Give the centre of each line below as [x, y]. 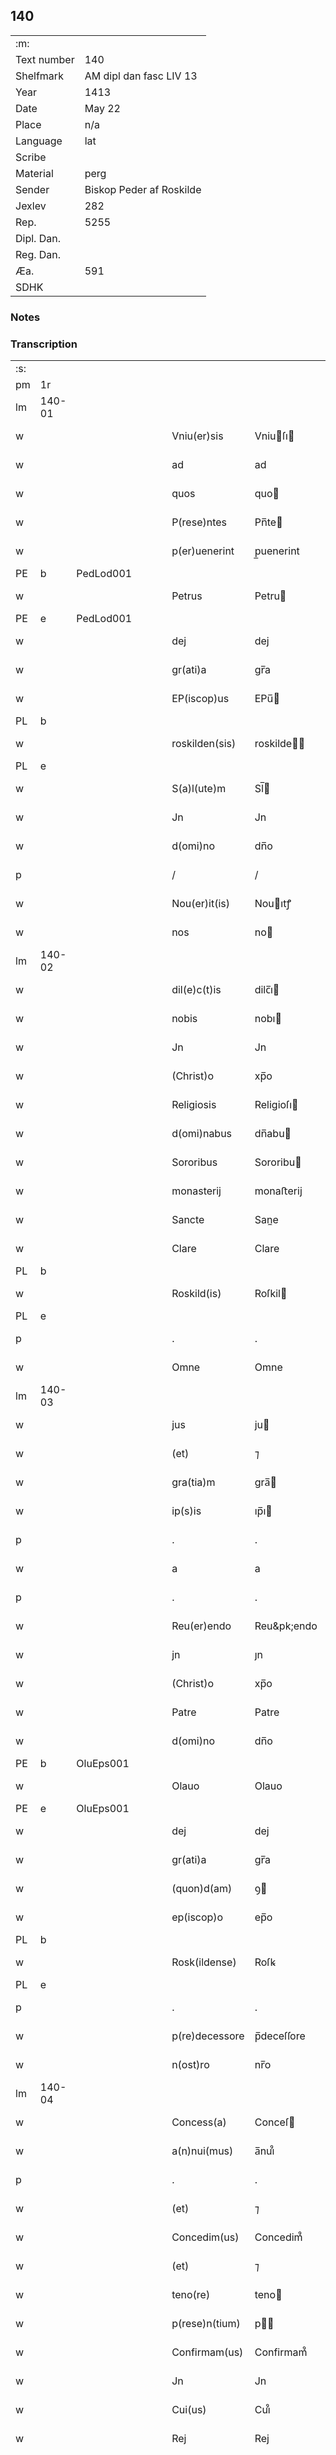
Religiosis [194, 1105]
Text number [45, 59]
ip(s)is [186, 1511]
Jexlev [31, 206]
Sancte [188, 1220]
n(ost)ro [190, 2065]
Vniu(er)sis [197, 436]
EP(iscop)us [200, 699]
